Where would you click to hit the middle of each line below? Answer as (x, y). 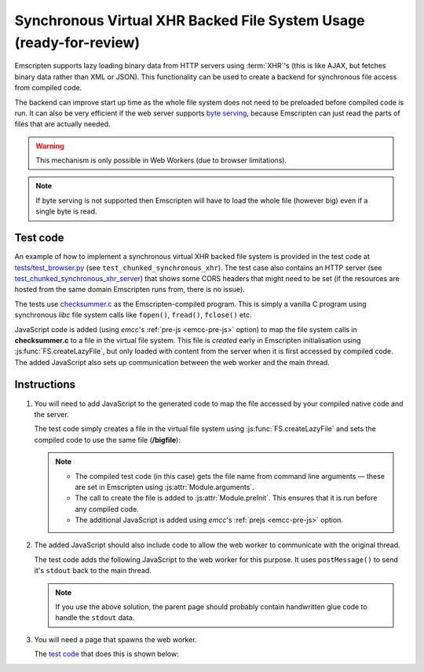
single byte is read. (66, 211)
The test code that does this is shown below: (107, 654)
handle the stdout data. (95, 618)
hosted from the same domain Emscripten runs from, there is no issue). (130, 290)
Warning (50, 146)
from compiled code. (48, 88)
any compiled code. (107, 509)
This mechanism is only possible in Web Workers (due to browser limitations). (161, 160)
